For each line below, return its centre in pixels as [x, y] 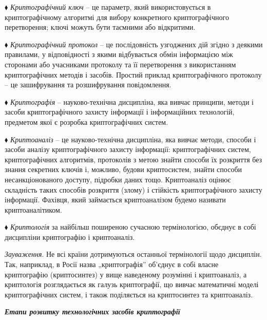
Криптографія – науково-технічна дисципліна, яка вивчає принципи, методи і [132, 101]
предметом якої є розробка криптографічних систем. [87, 121]
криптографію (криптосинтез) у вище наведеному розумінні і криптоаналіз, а [126, 274]
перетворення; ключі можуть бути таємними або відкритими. [100, 27]
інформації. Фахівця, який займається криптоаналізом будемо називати [115, 200]
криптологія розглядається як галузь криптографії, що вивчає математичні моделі [132, 284]
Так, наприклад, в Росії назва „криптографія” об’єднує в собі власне [112, 264]
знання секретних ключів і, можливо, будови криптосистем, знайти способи [123, 169]
